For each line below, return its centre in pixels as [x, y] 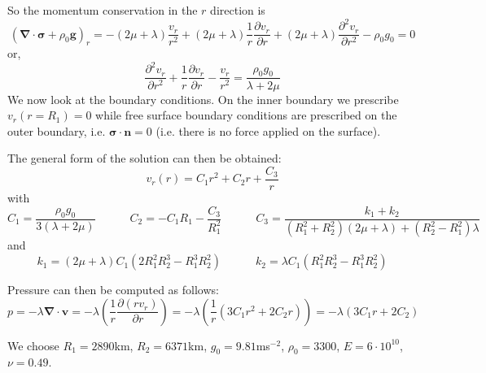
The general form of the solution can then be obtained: [144, 158]
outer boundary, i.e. [57, 130]
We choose [33, 345]
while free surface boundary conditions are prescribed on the [246, 115]
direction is [238, 10]
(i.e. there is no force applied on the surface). [268, 130]
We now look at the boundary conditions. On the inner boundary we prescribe [203, 99]
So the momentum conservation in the [103, 10]
